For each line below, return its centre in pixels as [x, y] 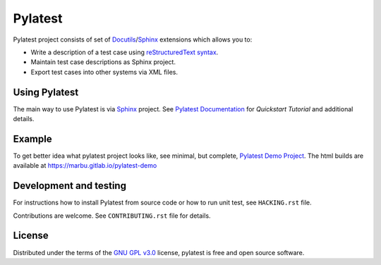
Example [32, 138]
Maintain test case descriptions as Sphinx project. [103, 62]
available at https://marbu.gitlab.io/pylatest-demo [85, 166]
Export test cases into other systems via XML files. [104, 72]
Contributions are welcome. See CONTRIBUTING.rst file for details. [112, 216]
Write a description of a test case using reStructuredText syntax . [125, 52]
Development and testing [70, 186]
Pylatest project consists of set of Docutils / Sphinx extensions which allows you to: [133, 39]
